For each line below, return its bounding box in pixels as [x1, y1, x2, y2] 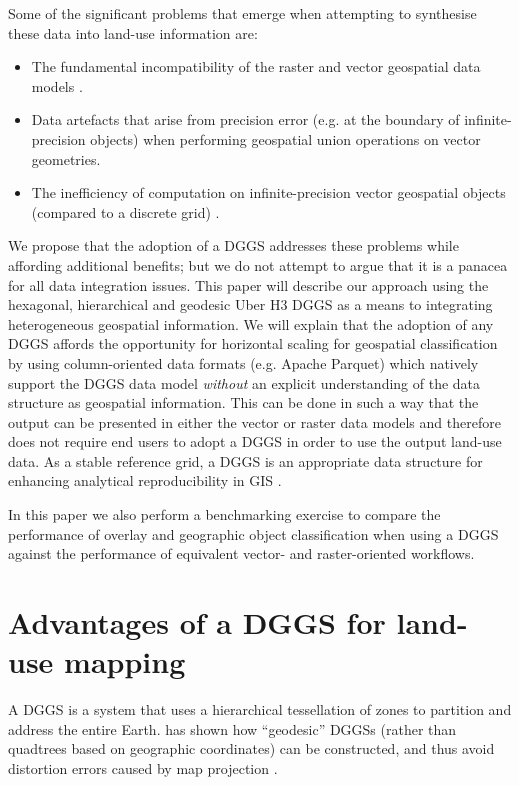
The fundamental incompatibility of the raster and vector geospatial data [31, 56, 481, 77]
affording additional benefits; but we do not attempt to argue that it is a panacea [8, 254, 508, 275]
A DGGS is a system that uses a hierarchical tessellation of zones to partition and [8, 699, 512, 720]
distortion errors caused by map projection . [8, 757, 278, 778]
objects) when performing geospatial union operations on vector [90, 128, 481, 149]
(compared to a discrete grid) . [31, 201, 220, 222]
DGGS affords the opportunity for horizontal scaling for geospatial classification [8, 333, 498, 354]
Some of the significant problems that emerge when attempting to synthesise [8, 3, 477, 23]
